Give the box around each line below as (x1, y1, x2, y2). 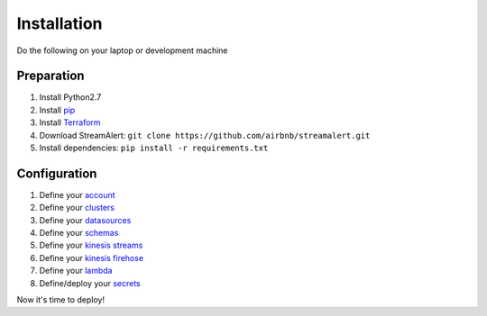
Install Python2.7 (39, 92, 102, 103)
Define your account (39, 189, 116, 200)
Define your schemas (39, 228, 119, 239)
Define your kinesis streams (39, 239, 143, 251)
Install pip (39, 104, 76, 115)
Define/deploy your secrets (39, 277, 142, 288)
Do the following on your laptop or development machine (16, 45, 228, 56)
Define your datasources (39, 214, 132, 225)
